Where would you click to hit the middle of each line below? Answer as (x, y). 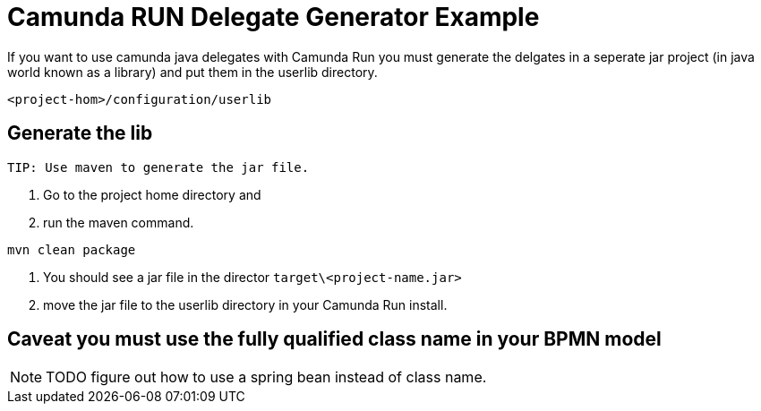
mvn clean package (72, 249)
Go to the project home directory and (152, 194)
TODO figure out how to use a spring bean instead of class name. (266, 377)
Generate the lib (80, 133)
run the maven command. (119, 222)
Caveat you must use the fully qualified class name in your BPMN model (334, 339)
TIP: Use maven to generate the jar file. (158, 167)
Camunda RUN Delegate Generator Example (274, 17)
